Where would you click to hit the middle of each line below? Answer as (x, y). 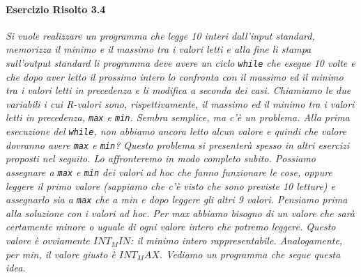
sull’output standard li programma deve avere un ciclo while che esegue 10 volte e (180, 62)
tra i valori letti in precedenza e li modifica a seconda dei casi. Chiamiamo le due (178, 90)
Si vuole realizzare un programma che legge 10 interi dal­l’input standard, (160, 35)
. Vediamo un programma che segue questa (250, 254)
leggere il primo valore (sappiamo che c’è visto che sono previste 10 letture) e (170, 185)
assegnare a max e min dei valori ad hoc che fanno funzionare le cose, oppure (169, 172)
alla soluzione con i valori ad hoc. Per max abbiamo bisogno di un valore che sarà (180, 213)
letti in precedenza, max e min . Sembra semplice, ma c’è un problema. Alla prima (178, 117)
